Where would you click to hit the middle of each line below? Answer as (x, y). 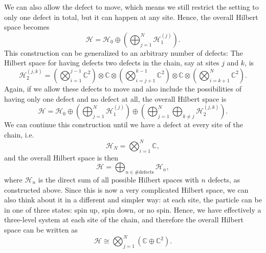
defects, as (224, 180)
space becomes (27, 27)
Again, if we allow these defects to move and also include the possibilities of (123, 88)
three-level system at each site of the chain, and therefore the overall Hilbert (124, 220)
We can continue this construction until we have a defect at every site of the (124, 124)
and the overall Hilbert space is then (61, 157)
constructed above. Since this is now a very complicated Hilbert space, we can (126, 189)
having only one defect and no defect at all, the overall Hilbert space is (115, 98)
